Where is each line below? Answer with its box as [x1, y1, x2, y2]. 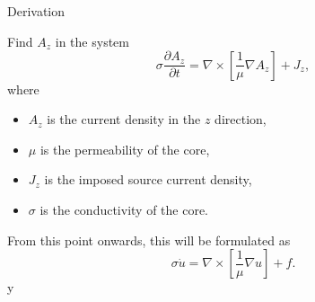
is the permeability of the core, [39, 139, 210, 158]
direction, [214, 110, 267, 129]
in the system [55, 31, 129, 50]
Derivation [7, 2, 66, 20]
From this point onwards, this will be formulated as [7, 230, 291, 249]
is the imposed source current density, [44, 170, 252, 189]
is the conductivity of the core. [39, 200, 209, 219]
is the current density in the [47, 110, 201, 129]
